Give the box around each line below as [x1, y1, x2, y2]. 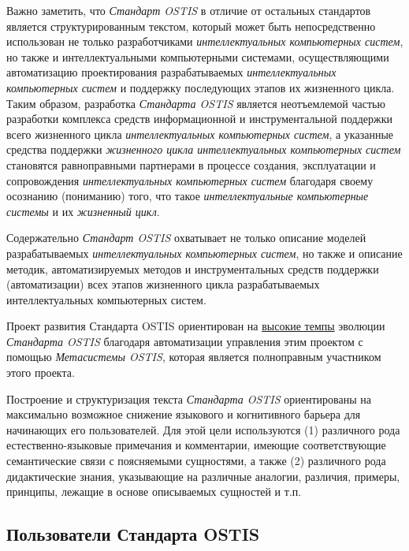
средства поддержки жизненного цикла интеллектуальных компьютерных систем [6, 141, 401, 158]
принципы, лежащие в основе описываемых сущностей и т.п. [6, 483, 302, 500]
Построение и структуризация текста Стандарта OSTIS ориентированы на [6, 390, 371, 407]
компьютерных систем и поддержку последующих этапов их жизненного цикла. [6, 79, 395, 95]
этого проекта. [6, 364, 75, 381]
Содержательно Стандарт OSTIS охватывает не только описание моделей [6, 229, 366, 246]
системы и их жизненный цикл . [6, 203, 160, 219]
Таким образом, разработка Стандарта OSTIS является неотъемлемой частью [6, 95, 385, 111]
